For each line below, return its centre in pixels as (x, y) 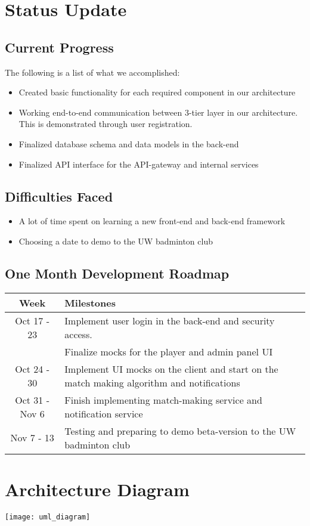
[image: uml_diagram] (48, 517)
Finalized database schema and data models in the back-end (129, 143)
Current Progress (59, 47)
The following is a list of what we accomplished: (92, 72)
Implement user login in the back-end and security (170, 320)
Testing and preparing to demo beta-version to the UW (180, 431)
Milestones (90, 302)
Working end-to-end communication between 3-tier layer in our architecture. (158, 112)
